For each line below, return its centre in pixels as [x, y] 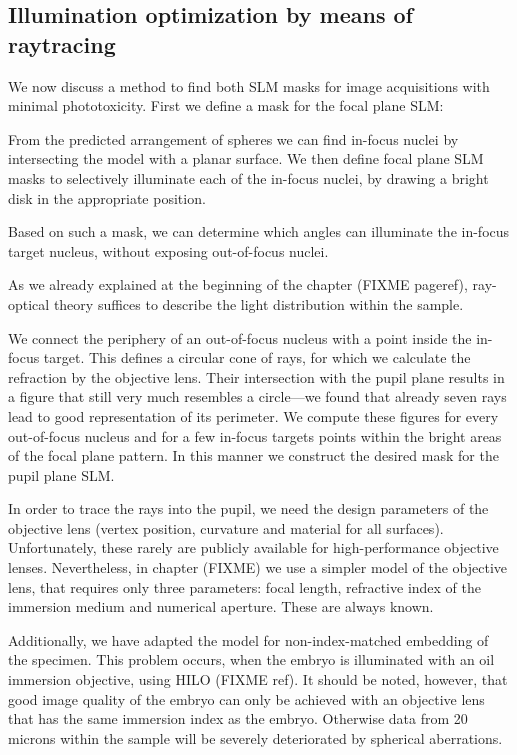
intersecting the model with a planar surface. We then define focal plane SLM [246, 158]
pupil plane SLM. [61, 474]
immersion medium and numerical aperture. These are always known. [221, 606]
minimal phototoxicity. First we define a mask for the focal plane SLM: [226, 105]
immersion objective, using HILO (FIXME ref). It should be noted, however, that [258, 679]
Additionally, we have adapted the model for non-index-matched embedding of [248, 639]
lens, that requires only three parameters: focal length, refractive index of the [245, 586]
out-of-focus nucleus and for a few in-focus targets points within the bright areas [255, 435]
